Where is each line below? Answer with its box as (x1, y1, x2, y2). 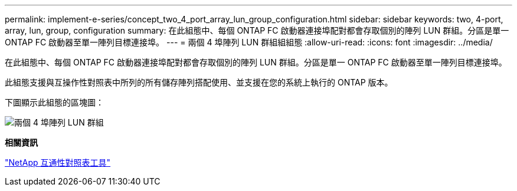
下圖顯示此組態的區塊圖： (5, 97, 104, 107)
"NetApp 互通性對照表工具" (5, 157, 111, 167)
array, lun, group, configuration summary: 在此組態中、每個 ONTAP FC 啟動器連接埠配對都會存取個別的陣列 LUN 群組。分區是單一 (5, 25, 509, 35)
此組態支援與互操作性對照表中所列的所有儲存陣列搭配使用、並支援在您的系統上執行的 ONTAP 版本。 (5, 77, 393, 87)
